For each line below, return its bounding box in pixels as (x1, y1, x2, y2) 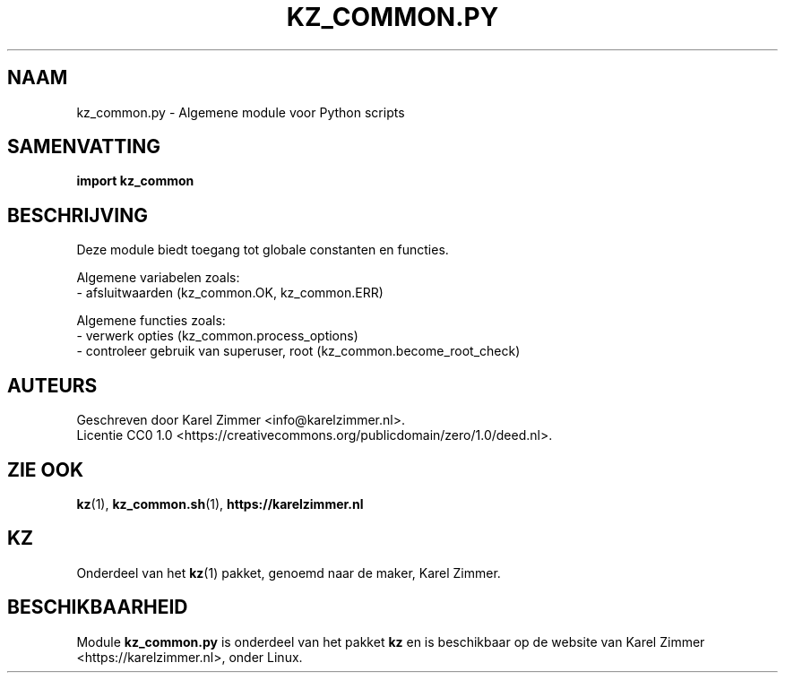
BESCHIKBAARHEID (7, 596, 188, 619)
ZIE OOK (7, 458, 84, 481)
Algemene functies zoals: (76, 313, 226, 329)
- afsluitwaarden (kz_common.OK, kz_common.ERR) (76, 285, 384, 301)
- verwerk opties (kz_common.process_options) (76, 328, 358, 344)
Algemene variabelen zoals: (76, 270, 240, 286)
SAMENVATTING (7, 135, 160, 159)
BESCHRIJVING (7, 203, 148, 227)
